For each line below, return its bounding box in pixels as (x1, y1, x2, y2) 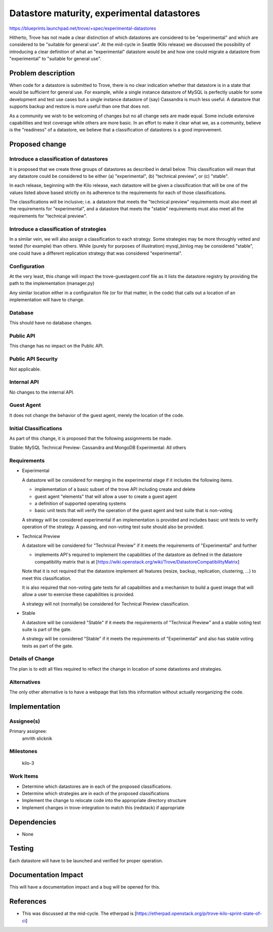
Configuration (9, 263, 45, 270)
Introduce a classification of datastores (9, 156, 108, 163)
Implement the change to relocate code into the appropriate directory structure (22, 798, 187, 804)
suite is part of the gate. (22, 626, 72, 632)
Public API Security (9, 355, 58, 362)
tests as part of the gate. (22, 642, 73, 649)
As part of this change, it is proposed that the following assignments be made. (9, 435, 172, 441)
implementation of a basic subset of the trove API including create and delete (34, 486, 196, 492)
